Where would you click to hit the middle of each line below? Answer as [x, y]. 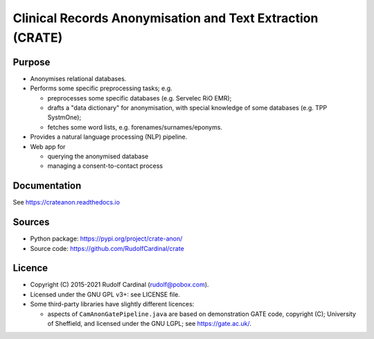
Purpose [32, 62]
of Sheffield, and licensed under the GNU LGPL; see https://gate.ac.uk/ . [150, 324]
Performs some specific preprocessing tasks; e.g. [101, 88]
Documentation [47, 186]
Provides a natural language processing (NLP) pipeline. [109, 137]
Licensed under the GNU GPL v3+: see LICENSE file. [105, 294]
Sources [31, 222]
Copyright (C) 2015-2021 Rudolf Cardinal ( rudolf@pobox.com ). [119, 285]
